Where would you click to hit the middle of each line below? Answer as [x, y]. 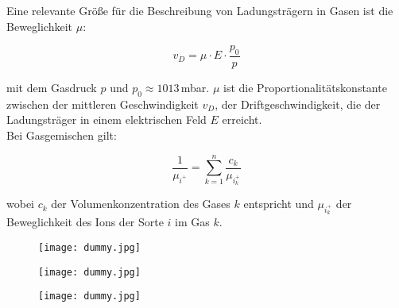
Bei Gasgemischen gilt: [62, 135]
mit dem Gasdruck [52, 88]
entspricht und [279, 204]
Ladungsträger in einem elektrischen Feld [107, 119]
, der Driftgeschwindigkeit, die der [298, 104]
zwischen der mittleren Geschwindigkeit [103, 104]
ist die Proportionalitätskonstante [305, 88]
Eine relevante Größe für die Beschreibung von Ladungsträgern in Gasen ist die [200, 10]
